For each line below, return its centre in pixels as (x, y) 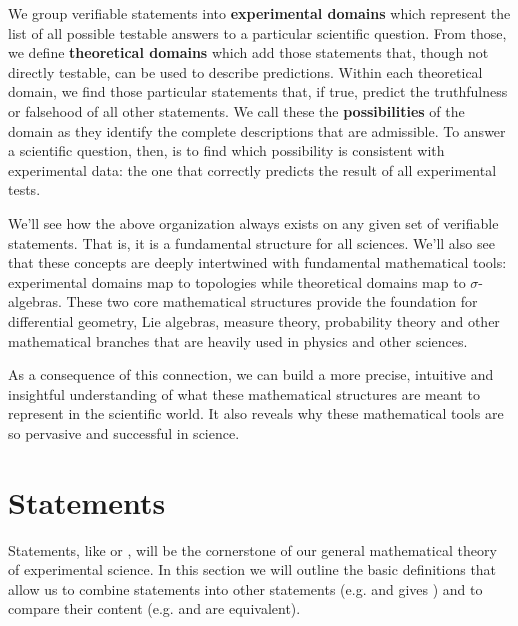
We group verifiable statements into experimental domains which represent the (259, 13)
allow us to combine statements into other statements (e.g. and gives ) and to (245, 588)
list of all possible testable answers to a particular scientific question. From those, (257, 32)
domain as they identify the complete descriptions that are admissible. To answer (257, 130)
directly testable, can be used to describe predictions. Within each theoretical (245, 71)
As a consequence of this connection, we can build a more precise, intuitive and (251, 374)
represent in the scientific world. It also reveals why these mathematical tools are (256, 413)
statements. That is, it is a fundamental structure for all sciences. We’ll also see (251, 242)
